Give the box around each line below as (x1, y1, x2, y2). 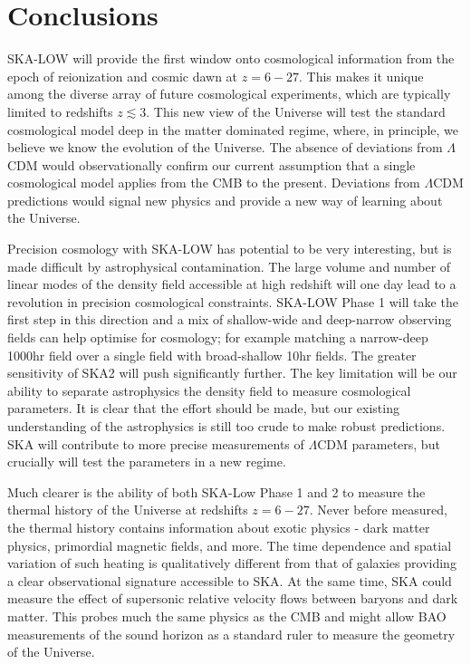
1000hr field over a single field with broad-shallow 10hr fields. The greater (7, 345, 417, 364)
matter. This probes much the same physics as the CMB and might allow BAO (7, 606, 447, 625)
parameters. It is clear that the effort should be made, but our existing (7, 399, 399, 418)
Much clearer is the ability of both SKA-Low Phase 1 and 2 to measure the (7, 482, 426, 501)
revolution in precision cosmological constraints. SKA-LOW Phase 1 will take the (7, 292, 458, 311)
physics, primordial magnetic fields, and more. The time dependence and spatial (7, 535, 452, 554)
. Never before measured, (309, 500, 447, 519)
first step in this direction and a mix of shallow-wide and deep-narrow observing (7, 310, 452, 329)
